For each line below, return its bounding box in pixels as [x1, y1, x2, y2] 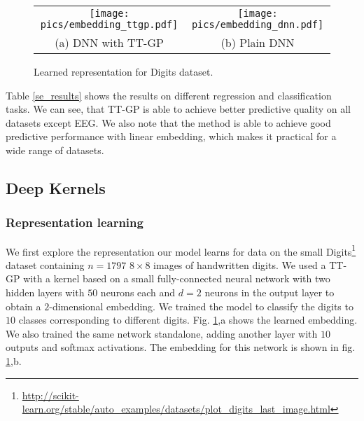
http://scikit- [22, 387, 79, 402]
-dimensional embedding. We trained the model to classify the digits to [49, 298, 353, 313]
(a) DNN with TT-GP [55, 34, 164, 50]
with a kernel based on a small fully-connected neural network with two [23, 271, 330, 286]
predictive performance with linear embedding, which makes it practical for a [6, 129, 337, 144]
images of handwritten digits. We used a [153, 257, 326, 272]
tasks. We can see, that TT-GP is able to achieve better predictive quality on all [6, 102, 351, 116]
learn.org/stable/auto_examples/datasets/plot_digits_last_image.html [22, 401, 330, 416]
